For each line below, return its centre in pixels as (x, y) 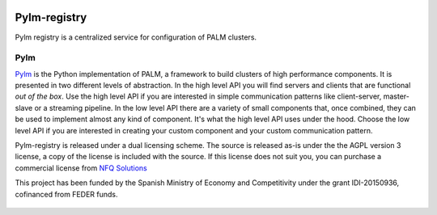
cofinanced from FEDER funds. (66, 194)
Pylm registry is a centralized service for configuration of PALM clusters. (136, 37)
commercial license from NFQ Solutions (81, 168)
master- (397, 96)
